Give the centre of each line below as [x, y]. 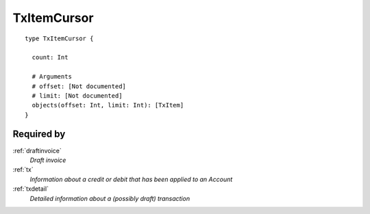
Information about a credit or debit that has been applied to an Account [131, 179]
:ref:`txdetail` [31, 189]
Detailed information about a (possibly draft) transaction [110, 198]
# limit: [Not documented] [77, 95]
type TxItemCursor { [59, 38]
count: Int [50, 57]
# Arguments [52, 77]
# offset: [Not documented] [79, 86]
